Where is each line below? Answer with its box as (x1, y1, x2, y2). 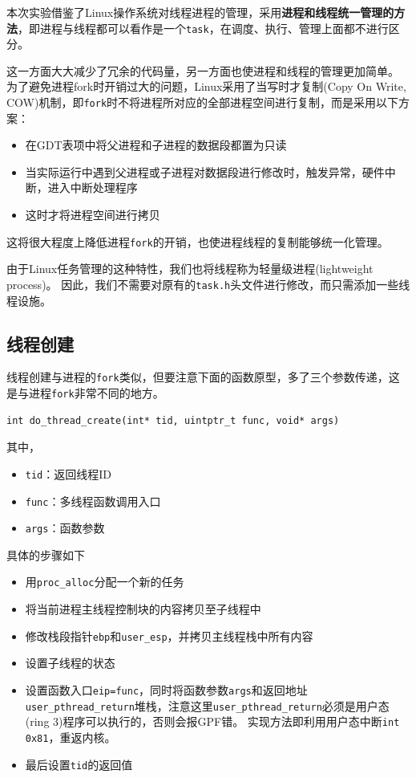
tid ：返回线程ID (25, 465, 112, 482)
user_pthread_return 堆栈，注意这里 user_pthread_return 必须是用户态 (25, 697, 390, 714)
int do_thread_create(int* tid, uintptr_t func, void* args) (6, 414, 340, 426)
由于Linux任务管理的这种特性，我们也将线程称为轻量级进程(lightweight (6, 260, 374, 277)
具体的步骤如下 (6, 546, 85, 563)
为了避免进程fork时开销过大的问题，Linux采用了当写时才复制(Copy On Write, (6, 78, 406, 95)
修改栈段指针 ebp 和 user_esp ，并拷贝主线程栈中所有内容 (25, 627, 313, 644)
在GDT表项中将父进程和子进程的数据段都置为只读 (25, 136, 287, 153)
